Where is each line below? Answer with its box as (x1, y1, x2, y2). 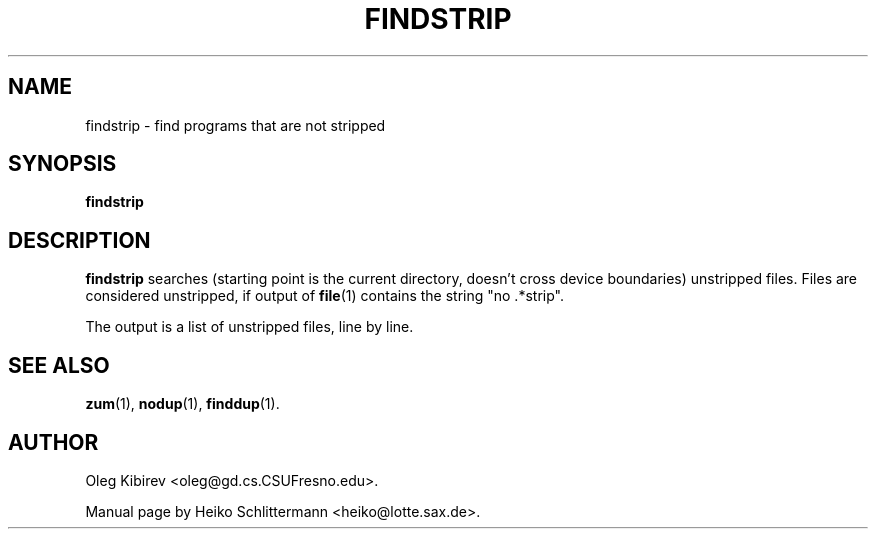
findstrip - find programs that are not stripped (85, 116, 386, 134)
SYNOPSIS (8, 151, 117, 177)
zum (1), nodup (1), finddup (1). (85, 395, 280, 413)
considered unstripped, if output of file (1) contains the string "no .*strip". (85, 287, 564, 305)
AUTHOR (8, 429, 99, 455)
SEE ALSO (8, 352, 110, 378)
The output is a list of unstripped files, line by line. (85, 318, 414, 336)
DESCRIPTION (8, 227, 151, 253)
